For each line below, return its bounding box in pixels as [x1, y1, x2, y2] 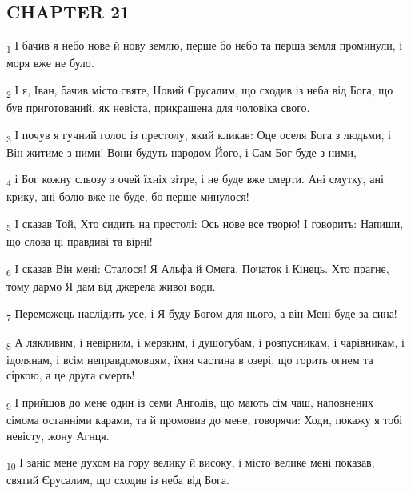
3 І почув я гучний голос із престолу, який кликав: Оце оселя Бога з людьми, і [6, 126, 391, 145]
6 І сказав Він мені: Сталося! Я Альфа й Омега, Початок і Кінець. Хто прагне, [6, 259, 389, 279]
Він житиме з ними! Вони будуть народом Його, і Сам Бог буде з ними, [6, 143, 357, 160]
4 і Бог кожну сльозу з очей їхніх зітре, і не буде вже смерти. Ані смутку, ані [6, 170, 384, 190]
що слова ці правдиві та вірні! [6, 233, 153, 250]
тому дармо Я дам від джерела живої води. [6, 277, 216, 294]
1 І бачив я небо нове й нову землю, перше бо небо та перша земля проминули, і [6, 37, 403, 55]
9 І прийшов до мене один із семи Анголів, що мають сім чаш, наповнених [6, 393, 373, 412]
